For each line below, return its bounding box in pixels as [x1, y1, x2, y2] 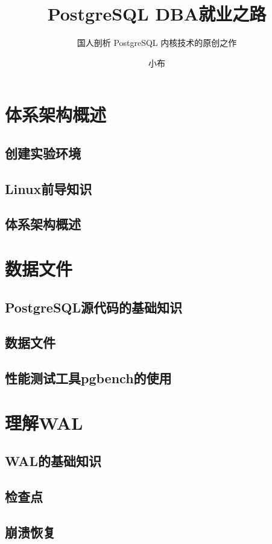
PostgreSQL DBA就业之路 [47, 1, 267, 26]
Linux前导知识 [5, 179, 92, 198]
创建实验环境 [5, 143, 81, 162]
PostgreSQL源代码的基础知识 [5, 297, 183, 316]
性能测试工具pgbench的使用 [5, 369, 172, 387]
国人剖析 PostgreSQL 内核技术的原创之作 [77, 36, 237, 49]
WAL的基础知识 [5, 452, 102, 470]
